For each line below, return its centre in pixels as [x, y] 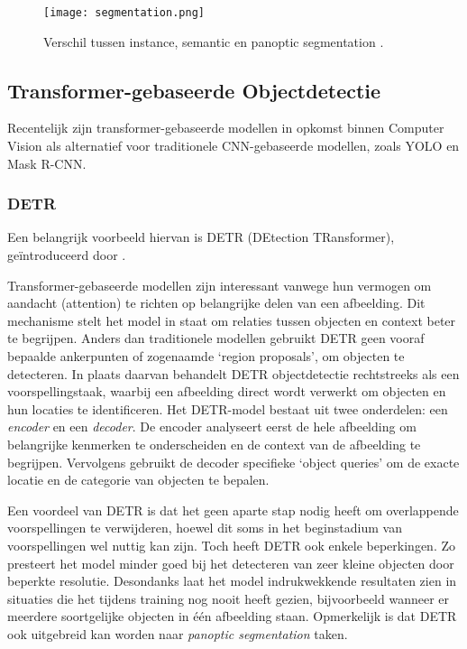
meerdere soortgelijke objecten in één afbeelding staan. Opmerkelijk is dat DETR [232, 616]
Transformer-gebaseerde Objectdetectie [194, 90]
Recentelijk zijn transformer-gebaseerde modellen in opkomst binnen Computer [226, 128]
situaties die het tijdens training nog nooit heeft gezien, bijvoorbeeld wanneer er [229, 598]
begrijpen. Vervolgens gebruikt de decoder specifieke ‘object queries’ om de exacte [233, 462]
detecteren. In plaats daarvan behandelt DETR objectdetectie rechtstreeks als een [233, 373]
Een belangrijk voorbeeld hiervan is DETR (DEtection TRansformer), [201, 237]
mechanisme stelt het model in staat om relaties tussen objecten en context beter [232, 320]
